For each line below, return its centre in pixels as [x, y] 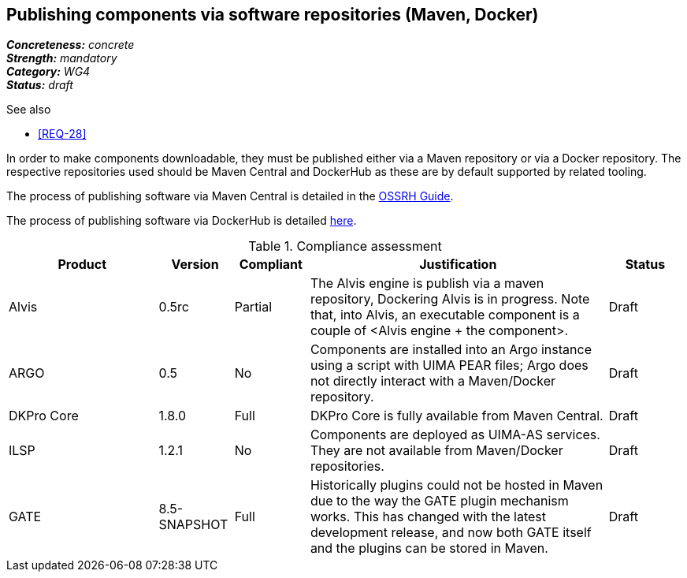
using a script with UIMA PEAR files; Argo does [449, 365]
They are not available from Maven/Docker [436, 451]
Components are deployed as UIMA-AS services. [455, 435]
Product [82, 265]
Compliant [271, 265]
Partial [253, 307]
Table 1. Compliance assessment [345, 246]
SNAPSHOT [193, 525]
